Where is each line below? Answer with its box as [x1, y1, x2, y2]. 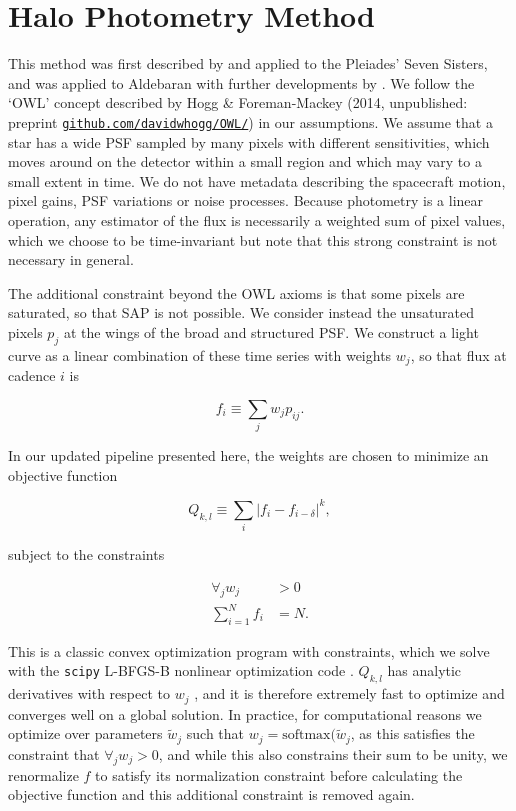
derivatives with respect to [8, 683, 170, 704]
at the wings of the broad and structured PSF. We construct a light [63, 321, 479, 342]
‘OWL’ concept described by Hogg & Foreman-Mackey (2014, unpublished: [8, 92, 468, 113]
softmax [282, 728, 331, 743]
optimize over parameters [8, 723, 163, 744]
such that [186, 723, 245, 744]
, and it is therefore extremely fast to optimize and [194, 683, 505, 704]
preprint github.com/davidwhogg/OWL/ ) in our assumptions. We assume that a [8, 111, 493, 132]
